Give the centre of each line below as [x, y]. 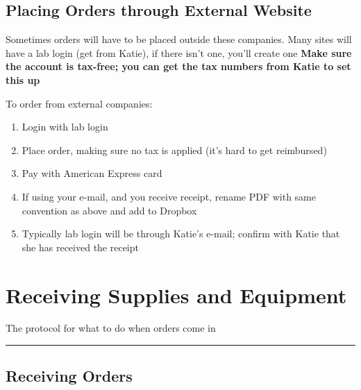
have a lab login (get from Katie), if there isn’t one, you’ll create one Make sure [179, 52]
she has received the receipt [80, 247]
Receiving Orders [69, 376]
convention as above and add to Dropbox [109, 210]
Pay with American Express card [92, 173]
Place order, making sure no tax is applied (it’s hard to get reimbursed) [174, 150]
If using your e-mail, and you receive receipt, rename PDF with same [169, 196]
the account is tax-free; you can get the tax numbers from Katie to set [178, 66]
